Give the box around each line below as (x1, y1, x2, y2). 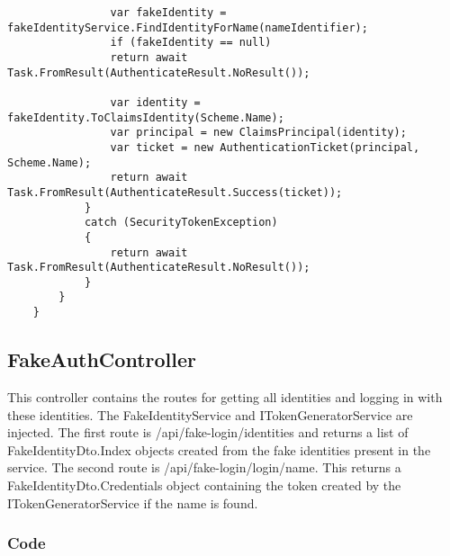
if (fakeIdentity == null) (110, 36, 272, 49)
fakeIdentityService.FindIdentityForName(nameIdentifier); (7, 21, 368, 34)
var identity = (110, 95, 201, 109)
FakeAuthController (7, 345, 196, 373)
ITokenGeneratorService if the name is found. (7, 493, 258, 512)
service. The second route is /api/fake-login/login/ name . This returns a (7, 458, 401, 477)
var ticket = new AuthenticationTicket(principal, (110, 140, 420, 154)
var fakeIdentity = (110, 6, 227, 19)
